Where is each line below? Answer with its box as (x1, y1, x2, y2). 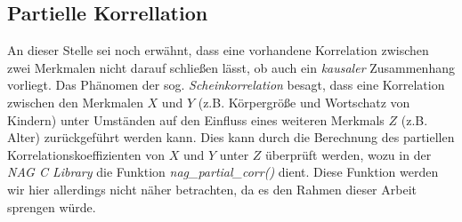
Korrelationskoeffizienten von (7, 145, 166, 163)
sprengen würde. (7, 197, 96, 216)
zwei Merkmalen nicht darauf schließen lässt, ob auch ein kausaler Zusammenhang (7, 58, 455, 76)
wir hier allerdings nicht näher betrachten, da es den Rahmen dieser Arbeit (7, 179, 417, 198)
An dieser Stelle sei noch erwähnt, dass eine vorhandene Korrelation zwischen (7, 41, 429, 59)
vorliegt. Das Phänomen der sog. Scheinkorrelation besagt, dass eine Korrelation (7, 75, 445, 94)
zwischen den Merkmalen (7, 92, 143, 111)
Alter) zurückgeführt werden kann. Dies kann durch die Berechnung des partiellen (7, 128, 455, 147)
